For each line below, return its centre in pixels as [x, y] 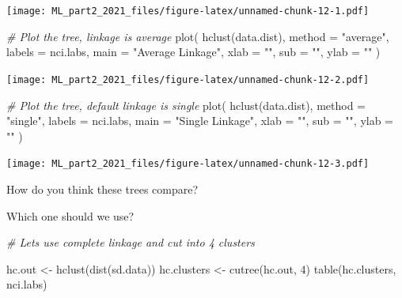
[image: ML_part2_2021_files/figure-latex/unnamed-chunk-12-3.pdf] [188, 164]
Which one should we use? [70, 215]
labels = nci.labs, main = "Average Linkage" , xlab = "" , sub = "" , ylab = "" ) [193, 52]
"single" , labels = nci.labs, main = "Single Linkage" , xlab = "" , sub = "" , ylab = [200, 121]
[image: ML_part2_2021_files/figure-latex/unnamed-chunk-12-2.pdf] [188, 79]
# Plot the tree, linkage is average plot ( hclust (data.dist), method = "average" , [198, 36]
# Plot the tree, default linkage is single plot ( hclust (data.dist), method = [186, 105]
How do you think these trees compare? [102, 189]
